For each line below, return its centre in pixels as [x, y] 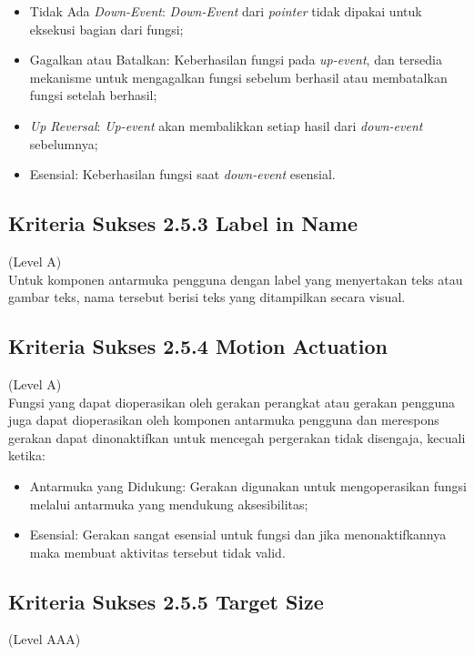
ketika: [27, 455]
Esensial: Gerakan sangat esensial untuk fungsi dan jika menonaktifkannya [238, 534]
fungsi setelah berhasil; [93, 95]
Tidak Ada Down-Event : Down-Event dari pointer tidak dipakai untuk [226, 11]
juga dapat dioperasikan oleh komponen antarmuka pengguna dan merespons [224, 420]
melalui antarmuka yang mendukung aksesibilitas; [169, 504]
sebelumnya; [64, 143]
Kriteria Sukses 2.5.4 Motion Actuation [198, 346]
